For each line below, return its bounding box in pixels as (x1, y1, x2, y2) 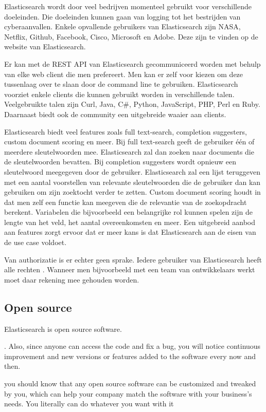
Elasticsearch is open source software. (4, 323, 122, 334)
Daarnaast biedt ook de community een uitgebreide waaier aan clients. (4, 108, 226, 119)
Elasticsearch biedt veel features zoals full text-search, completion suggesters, (4, 126, 247, 137)
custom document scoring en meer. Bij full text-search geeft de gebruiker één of (4, 136, 255, 147)
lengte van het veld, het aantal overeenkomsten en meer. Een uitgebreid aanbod (4, 216, 256, 227)
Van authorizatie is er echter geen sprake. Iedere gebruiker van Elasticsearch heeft (4, 254, 262, 265)
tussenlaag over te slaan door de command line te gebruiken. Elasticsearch (4, 79, 238, 89)
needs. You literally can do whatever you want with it (4, 398, 174, 409)
